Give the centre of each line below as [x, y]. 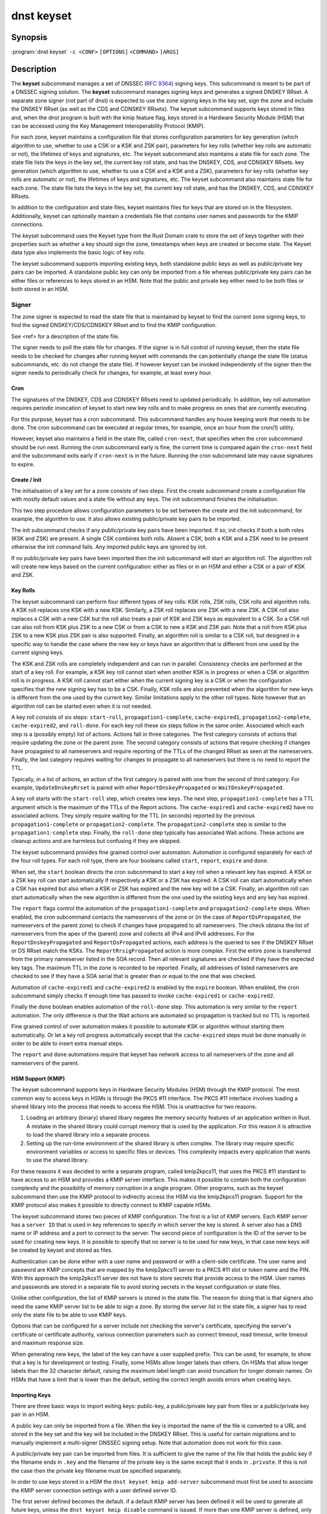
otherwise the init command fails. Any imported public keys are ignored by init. [109, 547]
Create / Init [26, 480]
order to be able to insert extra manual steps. [68, 1043]
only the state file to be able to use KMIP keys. [69, 1315]
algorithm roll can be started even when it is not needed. [82, 706]
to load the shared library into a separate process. [89, 1135]
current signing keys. [38, 653]
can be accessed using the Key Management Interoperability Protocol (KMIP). [108, 126]
